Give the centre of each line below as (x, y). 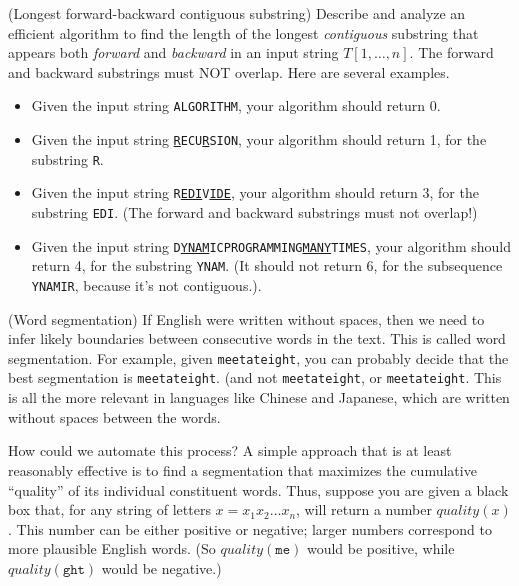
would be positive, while (380, 548)
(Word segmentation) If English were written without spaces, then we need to (246, 318)
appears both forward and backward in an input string (173, 52)
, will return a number (364, 509)
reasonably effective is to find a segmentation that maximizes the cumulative (242, 469)
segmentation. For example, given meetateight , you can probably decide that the (258, 357)
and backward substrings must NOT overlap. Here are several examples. (229, 71)
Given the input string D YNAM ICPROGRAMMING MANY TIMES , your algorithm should (271, 245)
